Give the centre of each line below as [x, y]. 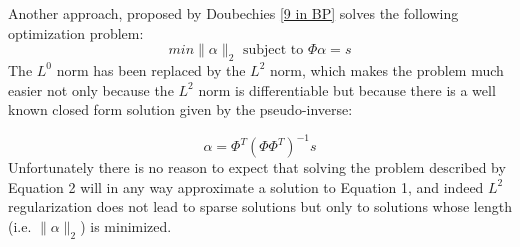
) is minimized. [126, 226]
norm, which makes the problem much [387, 69]
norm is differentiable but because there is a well [347, 89]
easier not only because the [91, 89]
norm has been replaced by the [151, 69]
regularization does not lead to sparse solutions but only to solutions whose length [260, 206]
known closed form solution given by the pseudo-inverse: [180, 109]
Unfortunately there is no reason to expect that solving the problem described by [257, 167]
